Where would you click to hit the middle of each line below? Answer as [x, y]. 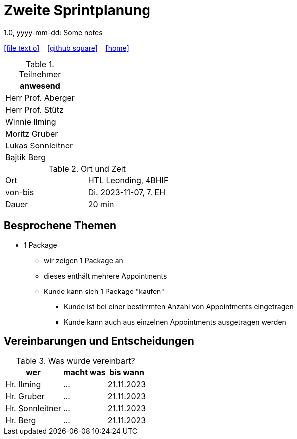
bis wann [126, 372]
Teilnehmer [40, 74]
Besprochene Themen [60, 226]
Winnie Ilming [31, 121]
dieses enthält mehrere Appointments [106, 276]
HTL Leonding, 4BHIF [128, 180]
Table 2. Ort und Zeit [87, 169]
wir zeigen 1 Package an [83, 260]
